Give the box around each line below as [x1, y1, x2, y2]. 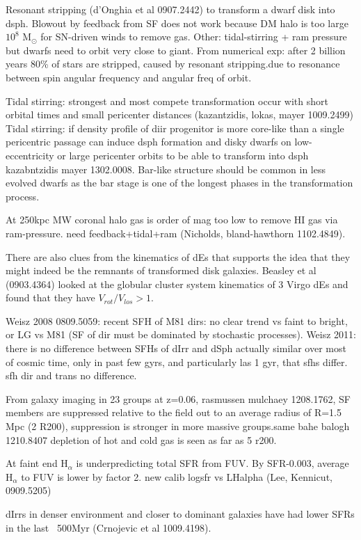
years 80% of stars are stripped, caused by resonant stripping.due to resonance [6, 56, 340, 71]
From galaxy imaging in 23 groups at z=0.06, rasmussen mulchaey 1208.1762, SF [6, 391, 351, 406]
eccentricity [6, 148, 54, 162]
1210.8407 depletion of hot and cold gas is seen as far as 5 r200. [6, 432, 277, 447]
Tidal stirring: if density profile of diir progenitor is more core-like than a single [6, 120, 344, 135]
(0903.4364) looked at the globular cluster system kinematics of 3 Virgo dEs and [6, 276, 348, 291]
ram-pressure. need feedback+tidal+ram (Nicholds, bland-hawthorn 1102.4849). [6, 225, 346, 240]
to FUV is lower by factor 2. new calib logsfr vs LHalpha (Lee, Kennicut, [21, 469, 332, 484]
